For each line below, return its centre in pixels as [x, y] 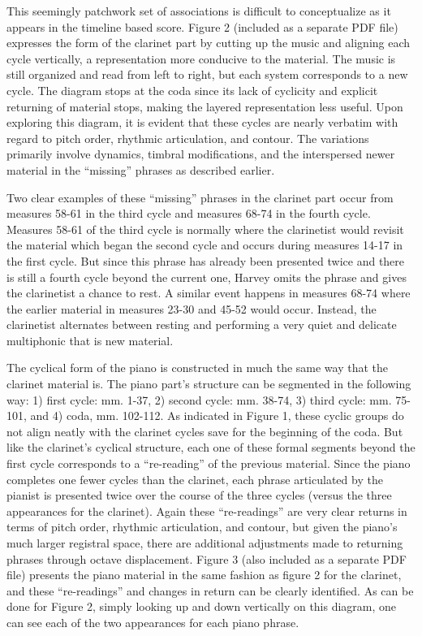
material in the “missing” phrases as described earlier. [141, 169]
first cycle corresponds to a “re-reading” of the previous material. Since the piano [209, 463]
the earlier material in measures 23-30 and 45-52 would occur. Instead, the [192, 308]
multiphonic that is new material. [90, 340]
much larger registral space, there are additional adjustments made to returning [205, 543]
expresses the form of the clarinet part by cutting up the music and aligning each [209, 43]
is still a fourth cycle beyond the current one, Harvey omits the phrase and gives [207, 277]
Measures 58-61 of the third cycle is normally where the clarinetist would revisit [205, 229]
